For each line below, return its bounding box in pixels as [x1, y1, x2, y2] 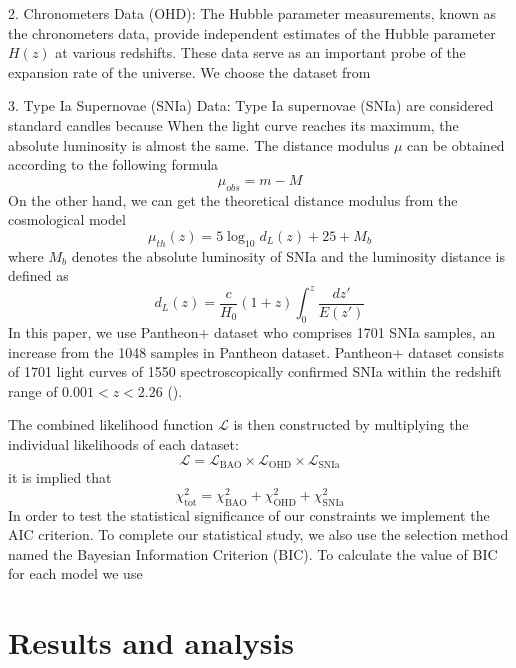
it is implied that [8, 467, 112, 488]
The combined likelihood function [8, 414, 214, 435]
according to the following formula [8, 154, 219, 175]
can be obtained [407, 134, 505, 155]
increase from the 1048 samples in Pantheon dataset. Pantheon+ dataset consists [8, 341, 505, 362]
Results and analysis [8, 622, 295, 663]
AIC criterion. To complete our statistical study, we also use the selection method [8, 524, 509, 545]
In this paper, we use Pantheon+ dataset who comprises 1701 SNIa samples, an [8, 322, 496, 343]
